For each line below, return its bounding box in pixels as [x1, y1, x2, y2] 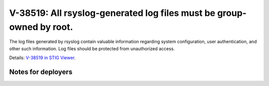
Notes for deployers [9, 68, 73, 76]
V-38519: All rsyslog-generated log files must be [9, 7, 216, 18]
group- [217, 7, 247, 18]
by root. [40, 21, 73, 32]
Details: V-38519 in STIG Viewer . [9, 55, 76, 61]
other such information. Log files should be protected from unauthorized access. [9, 45, 175, 52]
